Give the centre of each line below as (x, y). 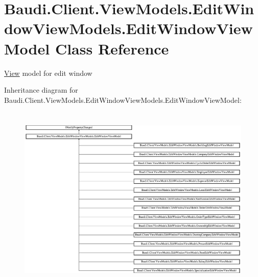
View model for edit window (48, 73)
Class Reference (112, 48)
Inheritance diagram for (41, 90)
